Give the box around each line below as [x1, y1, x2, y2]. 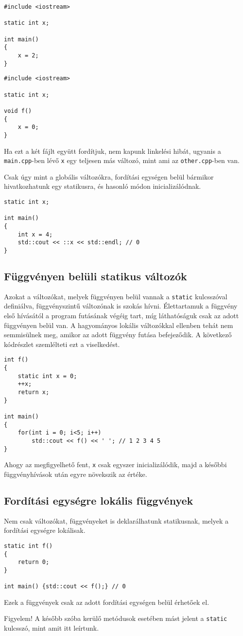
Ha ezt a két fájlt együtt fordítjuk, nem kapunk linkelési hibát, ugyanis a [4, 145, 221, 156]
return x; [17, 388, 50, 396]
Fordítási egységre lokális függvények [4, 492, 193, 508]
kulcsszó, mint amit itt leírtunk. [4, 623, 99, 633]
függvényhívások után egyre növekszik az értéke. [4, 469, 147, 479]
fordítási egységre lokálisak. [4, 525, 86, 535]
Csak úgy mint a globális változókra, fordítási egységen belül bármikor [4, 171, 214, 182]
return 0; [17, 559, 50, 566]
